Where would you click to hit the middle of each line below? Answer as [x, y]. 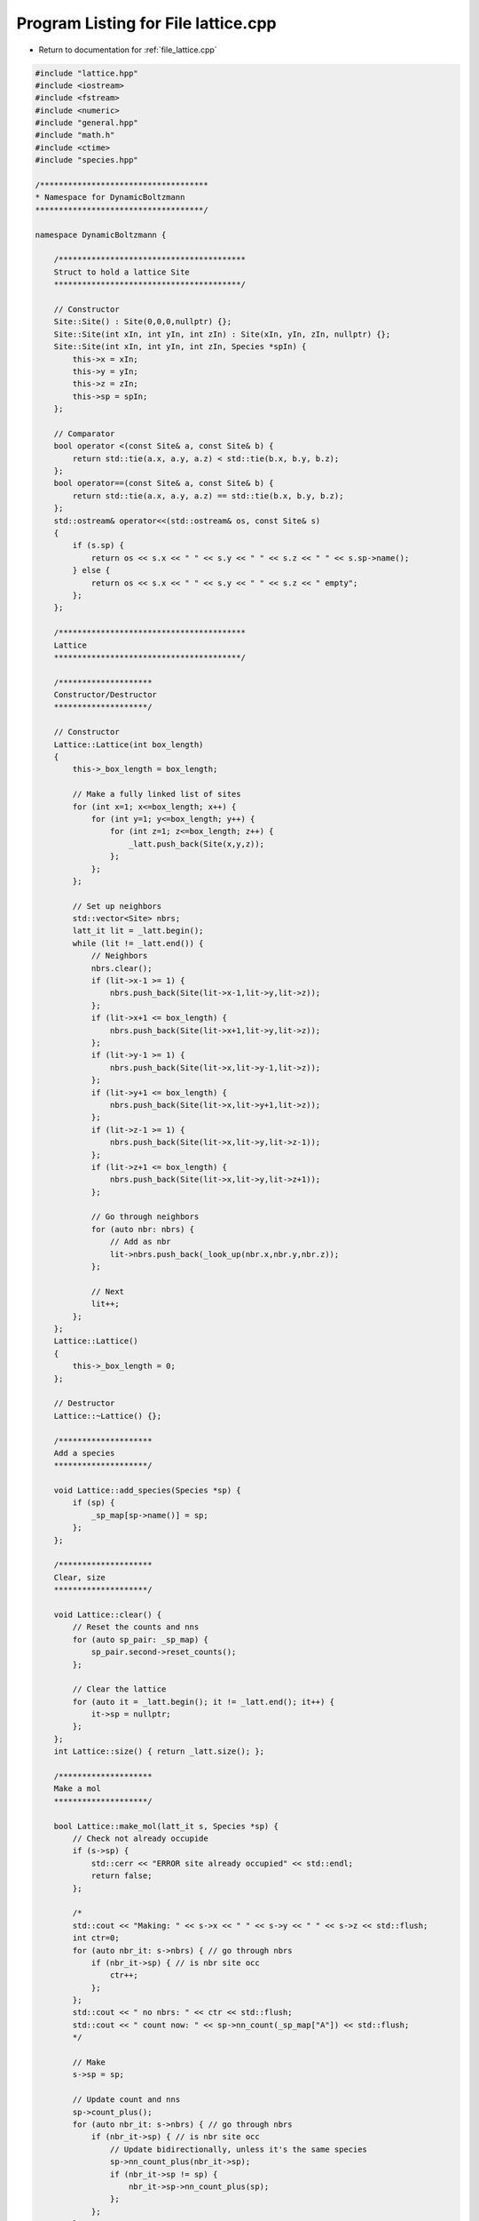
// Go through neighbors [145, 1217]
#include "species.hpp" [87, 160]
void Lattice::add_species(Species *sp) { [147, 1491]
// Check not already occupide [140, 1839]
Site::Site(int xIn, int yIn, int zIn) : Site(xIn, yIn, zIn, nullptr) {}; [222, 334]
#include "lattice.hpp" [87, 73]
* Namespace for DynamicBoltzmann [110, 197]
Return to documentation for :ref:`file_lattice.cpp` [128, 50]
